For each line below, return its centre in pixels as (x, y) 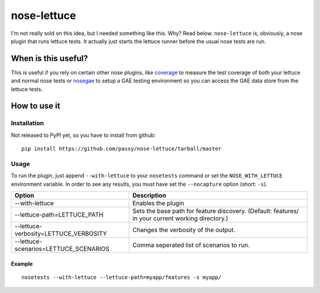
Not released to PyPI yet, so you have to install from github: (84, 135)
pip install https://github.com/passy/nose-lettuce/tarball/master (121, 149)
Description (149, 196)
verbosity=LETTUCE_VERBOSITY (61, 234)
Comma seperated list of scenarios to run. (191, 245)
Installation (28, 123)
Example (22, 263)
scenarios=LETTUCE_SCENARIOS (62, 249)
